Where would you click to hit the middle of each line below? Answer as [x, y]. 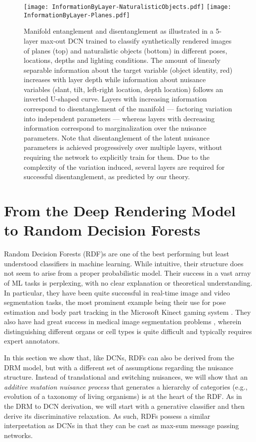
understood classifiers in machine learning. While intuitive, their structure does [124, 263]
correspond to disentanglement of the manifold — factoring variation [128, 109]
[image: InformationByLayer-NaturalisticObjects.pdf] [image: [128, 7]
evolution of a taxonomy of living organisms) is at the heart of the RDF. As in [123, 396]
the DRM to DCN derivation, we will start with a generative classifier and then [125, 406]
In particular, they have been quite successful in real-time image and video [117, 292]
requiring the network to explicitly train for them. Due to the [117, 157]
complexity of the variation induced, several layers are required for [124, 167]
